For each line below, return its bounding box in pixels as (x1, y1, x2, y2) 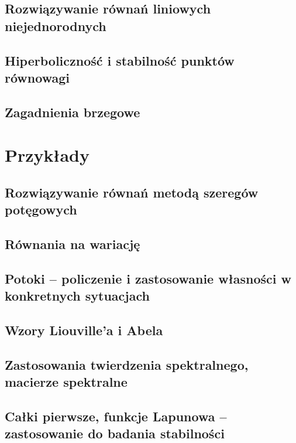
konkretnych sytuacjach (5, 287, 150, 305)
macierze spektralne (5, 373, 128, 391)
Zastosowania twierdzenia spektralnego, (5, 355, 249, 373)
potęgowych (5, 200, 77, 219)
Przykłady (5, 143, 90, 167)
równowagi (5, 68, 70, 86)
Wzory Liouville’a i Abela (5, 321, 163, 339)
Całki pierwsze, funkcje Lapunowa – (5, 407, 227, 425)
